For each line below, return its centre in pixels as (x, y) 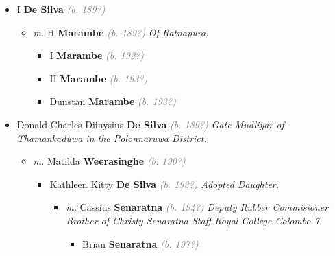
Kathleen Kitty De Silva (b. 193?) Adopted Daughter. (164, 184)
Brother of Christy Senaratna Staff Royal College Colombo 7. (194, 220)
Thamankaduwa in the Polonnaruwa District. (112, 138)
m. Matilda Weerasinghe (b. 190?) (109, 161)
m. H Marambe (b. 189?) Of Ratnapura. (121, 32)
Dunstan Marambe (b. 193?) (113, 101)
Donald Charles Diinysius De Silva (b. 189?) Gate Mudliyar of (150, 124)
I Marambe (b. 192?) (97, 55)
